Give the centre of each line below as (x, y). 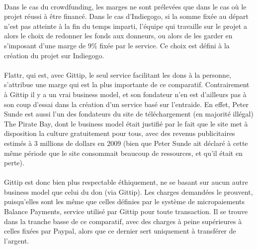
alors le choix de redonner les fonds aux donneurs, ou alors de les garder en (118, 36)
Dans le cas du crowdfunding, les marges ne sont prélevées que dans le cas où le (125, 6)
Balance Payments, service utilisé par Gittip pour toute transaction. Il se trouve (126, 211)
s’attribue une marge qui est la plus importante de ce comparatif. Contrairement (127, 84)
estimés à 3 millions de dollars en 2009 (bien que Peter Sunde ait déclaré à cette (126, 143)
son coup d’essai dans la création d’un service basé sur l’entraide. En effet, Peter (126, 104)
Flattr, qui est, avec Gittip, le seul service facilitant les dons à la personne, (118, 74)
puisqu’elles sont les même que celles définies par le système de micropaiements (125, 201)
